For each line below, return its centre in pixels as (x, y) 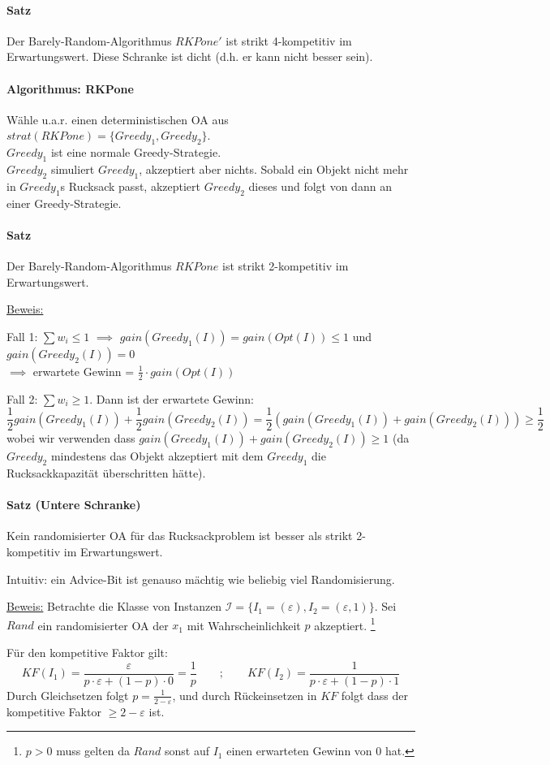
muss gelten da (93, 751)
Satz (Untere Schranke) (74, 505)
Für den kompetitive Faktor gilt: (87, 653)
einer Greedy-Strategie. (64, 203)
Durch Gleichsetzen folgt (68, 695)
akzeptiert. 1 (345, 624)
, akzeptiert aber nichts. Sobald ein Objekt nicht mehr (274, 169)
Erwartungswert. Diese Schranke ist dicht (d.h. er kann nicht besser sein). (190, 56)
